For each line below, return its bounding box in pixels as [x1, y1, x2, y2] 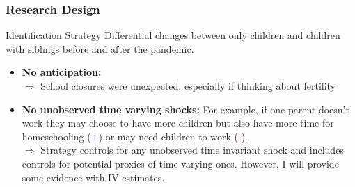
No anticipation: [22, 65, 102, 79]
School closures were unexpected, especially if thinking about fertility [40, 79, 336, 92]
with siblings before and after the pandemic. [6, 41, 194, 56]
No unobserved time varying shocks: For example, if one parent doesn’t [22, 101, 349, 116]
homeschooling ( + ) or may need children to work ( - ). [22, 129, 248, 143]
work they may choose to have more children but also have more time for [22, 115, 334, 130]
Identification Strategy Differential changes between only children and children [6, 28, 340, 42]
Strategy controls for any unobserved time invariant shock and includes [40, 143, 344, 157]
